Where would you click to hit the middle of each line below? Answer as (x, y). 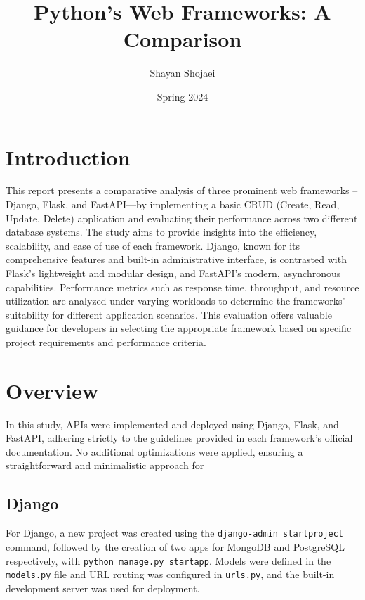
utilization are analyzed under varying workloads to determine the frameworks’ (175, 301)
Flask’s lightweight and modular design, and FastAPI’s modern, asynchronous (173, 273)
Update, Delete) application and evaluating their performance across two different (182, 218)
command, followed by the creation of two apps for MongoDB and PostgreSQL (175, 546)
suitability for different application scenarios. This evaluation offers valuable (169, 314)
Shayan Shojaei (182, 73)
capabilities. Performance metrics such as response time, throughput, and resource (182, 287)
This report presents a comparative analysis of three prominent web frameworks (178, 190)
